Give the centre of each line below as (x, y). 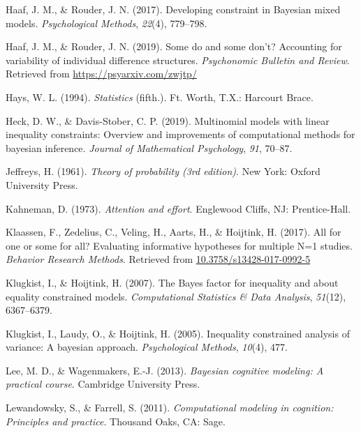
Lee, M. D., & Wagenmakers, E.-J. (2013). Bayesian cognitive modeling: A (165, 370)
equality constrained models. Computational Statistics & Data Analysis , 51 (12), (176, 296)
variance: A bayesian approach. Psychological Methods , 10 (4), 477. (147, 347)
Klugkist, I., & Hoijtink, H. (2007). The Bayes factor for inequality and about (172, 282)
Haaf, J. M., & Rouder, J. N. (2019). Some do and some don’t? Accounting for (174, 46)
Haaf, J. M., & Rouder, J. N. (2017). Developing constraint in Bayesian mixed (173, 9)
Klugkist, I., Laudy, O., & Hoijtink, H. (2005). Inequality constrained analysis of (178, 333)
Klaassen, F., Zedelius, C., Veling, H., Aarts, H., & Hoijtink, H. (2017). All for (174, 232)
